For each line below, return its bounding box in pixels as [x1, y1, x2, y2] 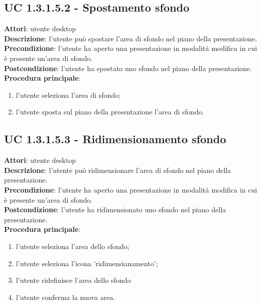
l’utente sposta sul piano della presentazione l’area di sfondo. [16, 106, 204, 117]
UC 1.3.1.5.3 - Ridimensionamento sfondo [4, 131, 226, 147]
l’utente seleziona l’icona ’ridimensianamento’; [16, 258, 158, 268]
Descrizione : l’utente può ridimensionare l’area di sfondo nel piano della [4, 164, 231, 175]
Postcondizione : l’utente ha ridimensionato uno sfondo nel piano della [4, 204, 226, 215]
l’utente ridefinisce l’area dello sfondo [16, 275, 131, 285]
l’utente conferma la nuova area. [16, 291, 116, 302]
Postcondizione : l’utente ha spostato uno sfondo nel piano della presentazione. [4, 63, 252, 73]
